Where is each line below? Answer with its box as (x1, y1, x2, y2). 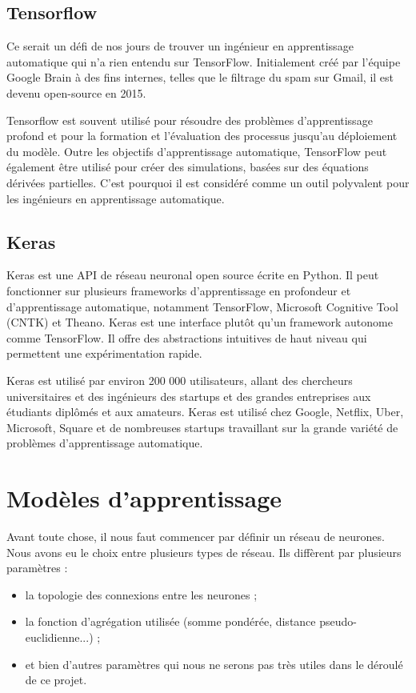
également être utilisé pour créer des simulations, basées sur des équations (6, 158, 369, 175)
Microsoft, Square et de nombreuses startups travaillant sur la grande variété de (6, 419, 398, 435)
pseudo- (319, 613, 357, 630)
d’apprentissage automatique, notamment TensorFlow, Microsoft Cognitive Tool (6, 298, 398, 314)
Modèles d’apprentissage (6, 482, 282, 515)
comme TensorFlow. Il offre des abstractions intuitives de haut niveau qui (6, 329, 367, 346)
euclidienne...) (25, 628, 94, 645)
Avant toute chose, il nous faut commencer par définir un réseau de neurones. (6, 528, 385, 544)
